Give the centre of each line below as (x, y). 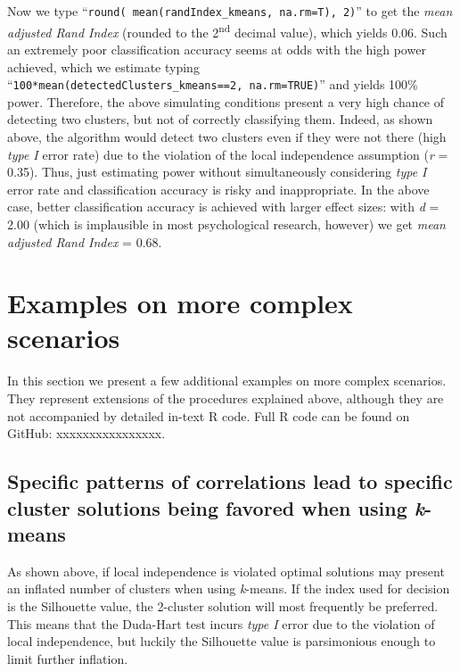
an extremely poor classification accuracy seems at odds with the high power (217, 49)
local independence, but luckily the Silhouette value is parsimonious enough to (222, 641)
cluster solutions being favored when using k (216, 507)
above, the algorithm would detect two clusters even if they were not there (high (227, 136)
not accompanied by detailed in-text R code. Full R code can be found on (209, 415)
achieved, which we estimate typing (103, 66)
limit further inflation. (68, 658)
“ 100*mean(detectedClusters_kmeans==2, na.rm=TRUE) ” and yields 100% (213, 84)
